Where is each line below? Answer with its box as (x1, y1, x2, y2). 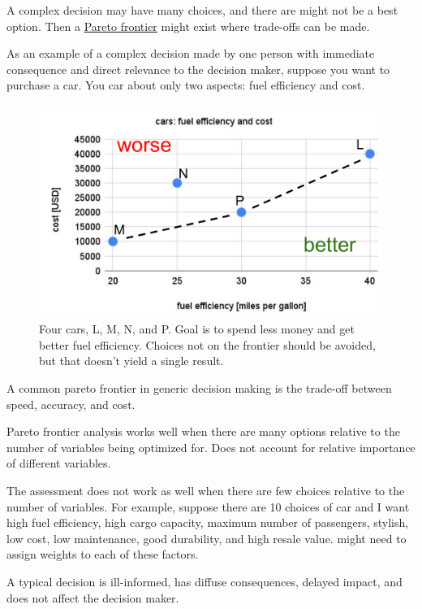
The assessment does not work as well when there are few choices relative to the (6, 482, 405, 498)
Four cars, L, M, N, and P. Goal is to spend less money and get (39, 320, 355, 337)
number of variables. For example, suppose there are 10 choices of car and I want (6, 498, 410, 515)
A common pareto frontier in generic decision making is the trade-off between (6, 380, 392, 397)
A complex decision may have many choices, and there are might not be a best (6, 2, 398, 18)
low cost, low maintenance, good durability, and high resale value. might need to (6, 529, 407, 546)
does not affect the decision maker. (6, 589, 179, 606)
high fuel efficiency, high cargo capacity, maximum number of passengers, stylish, (6, 514, 409, 531)
